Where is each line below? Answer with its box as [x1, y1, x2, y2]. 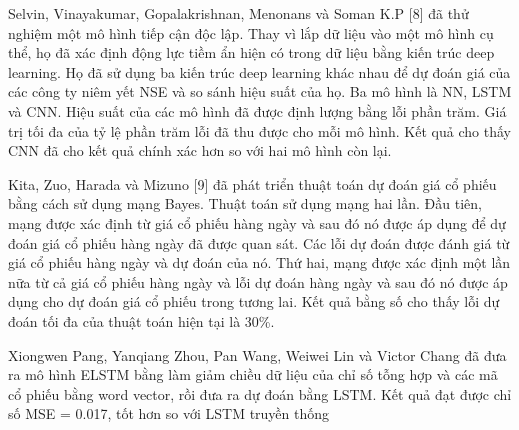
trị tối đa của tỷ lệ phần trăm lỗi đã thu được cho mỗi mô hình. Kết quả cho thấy [8, 120, 511, 141]
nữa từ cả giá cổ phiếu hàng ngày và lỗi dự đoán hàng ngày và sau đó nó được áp [8, 271, 508, 292]
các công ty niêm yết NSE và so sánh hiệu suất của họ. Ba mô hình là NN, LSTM [8, 81, 512, 102]
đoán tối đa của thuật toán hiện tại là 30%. [8, 310, 275, 331]
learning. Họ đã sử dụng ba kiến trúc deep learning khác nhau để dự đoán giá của [8, 61, 511, 82]
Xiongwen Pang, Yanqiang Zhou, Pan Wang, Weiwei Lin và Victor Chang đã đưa [8, 344, 507, 365]
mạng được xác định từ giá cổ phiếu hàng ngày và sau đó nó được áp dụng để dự [8, 212, 506, 233]
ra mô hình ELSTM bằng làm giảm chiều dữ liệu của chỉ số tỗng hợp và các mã [8, 364, 498, 385]
